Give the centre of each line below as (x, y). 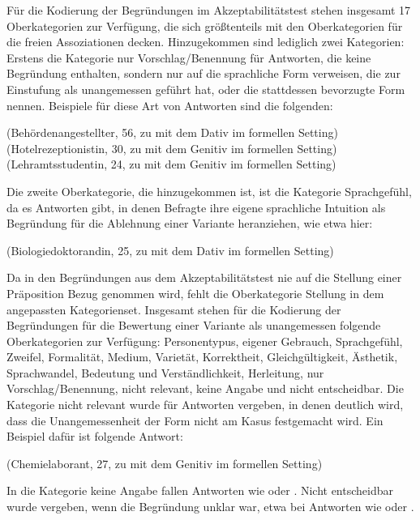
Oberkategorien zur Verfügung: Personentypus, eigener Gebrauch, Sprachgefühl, (205, 341)
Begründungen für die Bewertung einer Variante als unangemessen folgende (194, 325)
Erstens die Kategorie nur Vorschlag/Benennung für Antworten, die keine (189, 57)
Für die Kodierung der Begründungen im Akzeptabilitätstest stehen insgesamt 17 (209, 10)
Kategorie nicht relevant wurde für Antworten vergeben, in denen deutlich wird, (205, 405)
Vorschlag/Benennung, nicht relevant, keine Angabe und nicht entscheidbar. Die (205, 388)
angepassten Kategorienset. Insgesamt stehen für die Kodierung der (174, 309)
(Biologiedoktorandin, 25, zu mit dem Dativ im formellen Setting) (170, 250)
